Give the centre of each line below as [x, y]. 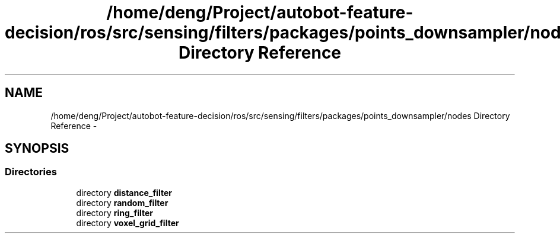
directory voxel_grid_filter [128, 223]
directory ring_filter [114, 213]
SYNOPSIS [37, 149]
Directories [31, 172]
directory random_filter [122, 202]
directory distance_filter [124, 192]
